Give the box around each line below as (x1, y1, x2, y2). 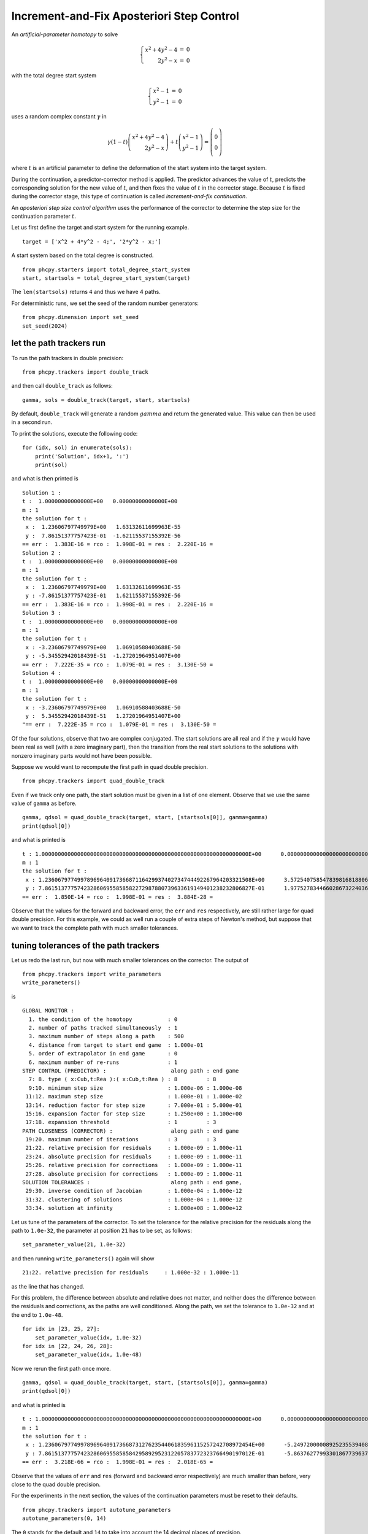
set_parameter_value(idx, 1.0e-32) (34, 1334, 142, 1341)
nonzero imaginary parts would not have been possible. (11, 752, 152, 759)
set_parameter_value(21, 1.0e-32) (22, 1241, 126, 1248)
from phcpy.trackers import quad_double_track (22, 777, 165, 785)
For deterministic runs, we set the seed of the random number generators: (11, 299, 199, 307)
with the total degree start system (11, 71, 97, 79)
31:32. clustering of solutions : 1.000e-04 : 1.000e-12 (25, 1196, 242, 1203)
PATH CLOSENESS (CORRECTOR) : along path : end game (22, 1127, 239, 1135)
